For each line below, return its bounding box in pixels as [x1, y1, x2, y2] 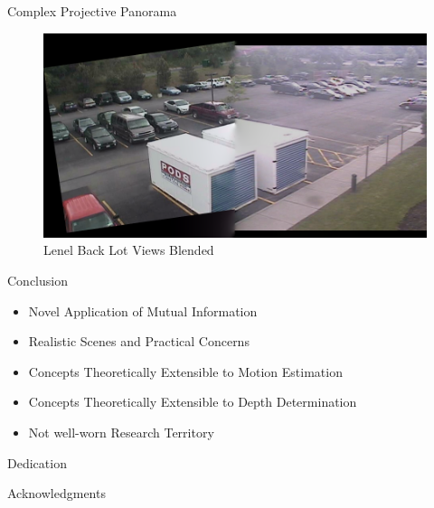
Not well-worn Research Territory [28, 422, 214, 441]
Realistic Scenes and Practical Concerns [28, 332, 250, 351]
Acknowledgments [7, 484, 106, 503]
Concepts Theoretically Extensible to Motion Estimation [28, 362, 343, 381]
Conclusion [7, 270, 68, 289]
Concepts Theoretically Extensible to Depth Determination [28, 392, 357, 411]
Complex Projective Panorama [7, 2, 177, 20]
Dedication [7, 453, 67, 472]
